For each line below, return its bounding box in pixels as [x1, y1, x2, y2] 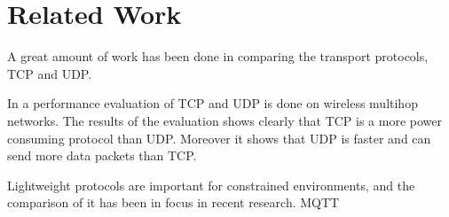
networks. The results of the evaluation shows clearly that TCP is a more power [7, 111, 443, 129]
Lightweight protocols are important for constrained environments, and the [7, 175, 415, 194]
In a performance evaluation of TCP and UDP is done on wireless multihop [7, 94, 418, 112]
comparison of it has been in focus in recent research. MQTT [7, 193, 340, 212]
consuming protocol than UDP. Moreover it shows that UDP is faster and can [7, 128, 431, 147]
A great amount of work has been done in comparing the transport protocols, [7, 47, 429, 66]
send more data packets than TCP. [7, 146, 197, 165]
